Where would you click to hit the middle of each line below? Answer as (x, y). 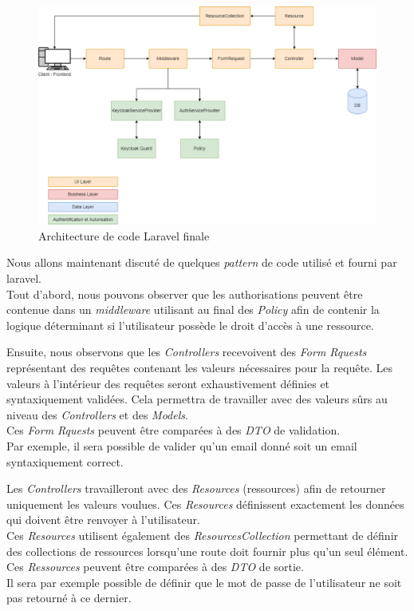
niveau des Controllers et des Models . (97, 414)
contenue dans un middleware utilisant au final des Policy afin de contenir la (193, 309)
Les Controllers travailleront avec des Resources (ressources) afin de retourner (196, 488)
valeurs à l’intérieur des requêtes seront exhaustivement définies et (168, 383)
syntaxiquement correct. (65, 461)
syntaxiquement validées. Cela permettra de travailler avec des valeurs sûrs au (197, 399)
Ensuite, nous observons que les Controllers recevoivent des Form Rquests (187, 352)
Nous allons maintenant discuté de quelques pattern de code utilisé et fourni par (202, 262)
